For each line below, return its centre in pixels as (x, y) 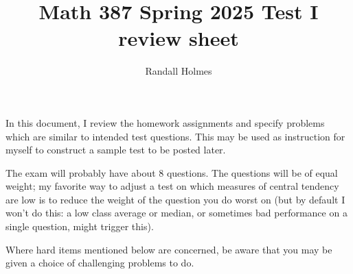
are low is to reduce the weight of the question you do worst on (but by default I (175, 199)
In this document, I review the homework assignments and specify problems (165, 122)
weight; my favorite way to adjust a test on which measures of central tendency (172, 186)
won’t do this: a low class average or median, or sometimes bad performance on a (176, 213)
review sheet (179, 38)
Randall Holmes (179, 71)
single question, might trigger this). (80, 226)
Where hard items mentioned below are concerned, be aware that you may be (169, 249)
